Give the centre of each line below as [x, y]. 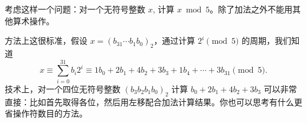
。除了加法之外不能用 [251, 9]
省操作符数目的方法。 [46, 113]
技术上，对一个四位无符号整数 [63, 88]
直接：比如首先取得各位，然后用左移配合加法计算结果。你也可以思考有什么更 [153, 101]
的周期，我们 [267, 41]
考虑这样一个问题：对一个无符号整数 [75, 9]
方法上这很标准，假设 [46, 41]
